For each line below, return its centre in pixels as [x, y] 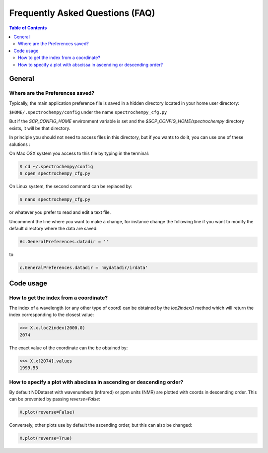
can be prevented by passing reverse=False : [55, 399]
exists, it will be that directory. [40, 128]
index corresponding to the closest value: [52, 315]
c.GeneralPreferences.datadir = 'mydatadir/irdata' [84, 268]
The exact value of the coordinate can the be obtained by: [68, 348]
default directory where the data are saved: [53, 229]
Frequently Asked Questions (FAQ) [82, 13]
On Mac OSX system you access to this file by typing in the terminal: [79, 153]
